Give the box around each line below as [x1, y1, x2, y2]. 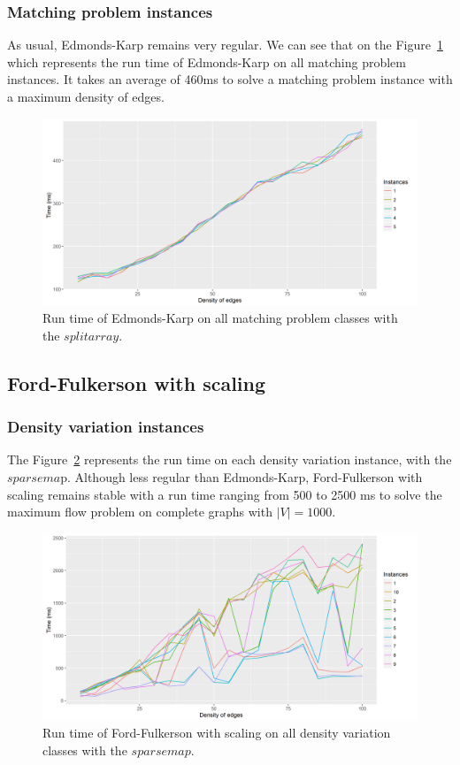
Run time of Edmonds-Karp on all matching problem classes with [42, 309, 398, 327]
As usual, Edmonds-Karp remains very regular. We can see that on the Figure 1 [7, 35, 443, 54]
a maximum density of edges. [7, 88, 165, 105]
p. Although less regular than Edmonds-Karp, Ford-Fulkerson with [60, 467, 423, 486]
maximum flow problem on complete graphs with [7, 502, 272, 521]
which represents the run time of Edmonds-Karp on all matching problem [7, 52, 406, 71]
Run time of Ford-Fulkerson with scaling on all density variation [42, 723, 391, 742]
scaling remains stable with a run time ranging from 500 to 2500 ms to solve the [7, 485, 442, 503]
